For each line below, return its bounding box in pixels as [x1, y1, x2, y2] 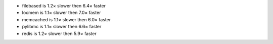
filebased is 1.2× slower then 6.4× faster [22, 3, 106, 8]
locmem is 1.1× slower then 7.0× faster [22, 10, 101, 16]
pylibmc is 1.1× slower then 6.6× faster [22, 24, 102, 30]
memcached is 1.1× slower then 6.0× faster [22, 16, 111, 22]
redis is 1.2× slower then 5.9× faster [22, 30, 97, 37]
